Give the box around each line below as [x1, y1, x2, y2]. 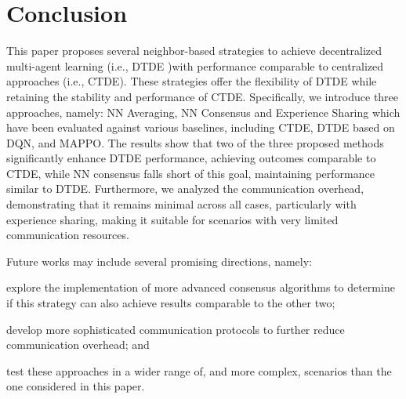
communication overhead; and [6, 336, 150, 353]
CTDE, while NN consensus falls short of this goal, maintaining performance [6, 165, 375, 181]
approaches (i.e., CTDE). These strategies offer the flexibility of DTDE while [6, 73, 377, 89]
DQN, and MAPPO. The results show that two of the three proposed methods [6, 134, 384, 151]
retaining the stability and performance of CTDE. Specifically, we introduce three [6, 88, 399, 104]
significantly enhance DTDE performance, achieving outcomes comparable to [6, 150, 376, 166]
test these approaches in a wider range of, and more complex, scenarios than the [6, 362, 392, 379]
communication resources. [6, 227, 129, 243]
